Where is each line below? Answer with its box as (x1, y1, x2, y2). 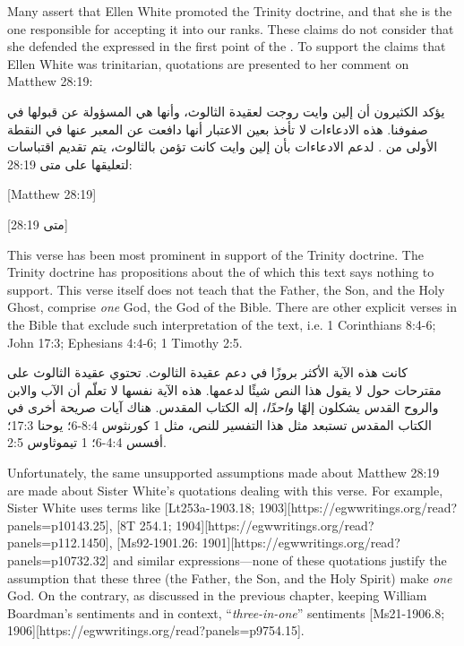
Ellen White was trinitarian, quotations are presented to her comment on (7, 54, 409, 73)
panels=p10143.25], (7, 515, 113, 534)
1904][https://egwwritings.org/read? (176, 515, 374, 534)
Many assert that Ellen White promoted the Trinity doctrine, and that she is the (7, 2, 452, 20)
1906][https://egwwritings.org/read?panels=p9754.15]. (7, 621, 305, 640)
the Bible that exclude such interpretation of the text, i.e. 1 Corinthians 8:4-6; (7, 314, 436, 333)
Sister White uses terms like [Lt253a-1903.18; (7, 498, 255, 517)
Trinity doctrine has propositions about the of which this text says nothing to (7, 263, 434, 281)
